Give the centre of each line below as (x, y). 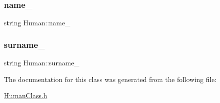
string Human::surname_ (42, 63)
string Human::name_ (37, 23)
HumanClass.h (26, 95)
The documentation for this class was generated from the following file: (110, 79)
